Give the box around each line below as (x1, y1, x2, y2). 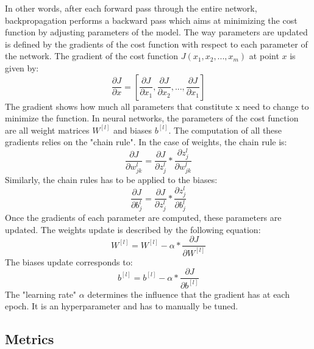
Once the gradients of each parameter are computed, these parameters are (5, 211, 282, 224)
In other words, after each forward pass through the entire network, (5, 2, 257, 14)
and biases (113, 123, 152, 136)
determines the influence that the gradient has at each (87, 287, 290, 300)
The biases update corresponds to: (5, 255, 133, 268)
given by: (5, 61, 39, 74)
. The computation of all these (168, 123, 282, 136)
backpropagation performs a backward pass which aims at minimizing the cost (5, 13, 298, 26)
